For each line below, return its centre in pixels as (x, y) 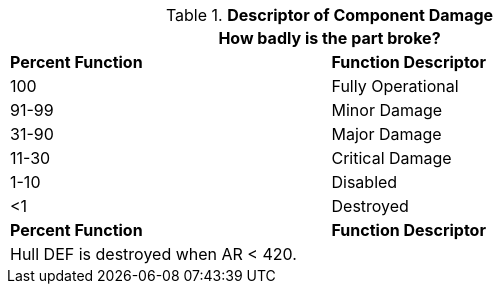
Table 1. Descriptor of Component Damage (329, 15)
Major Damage (386, 134)
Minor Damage (387, 110)
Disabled (364, 182)
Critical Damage (391, 158)
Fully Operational (395, 86)
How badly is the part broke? (329, 38)
